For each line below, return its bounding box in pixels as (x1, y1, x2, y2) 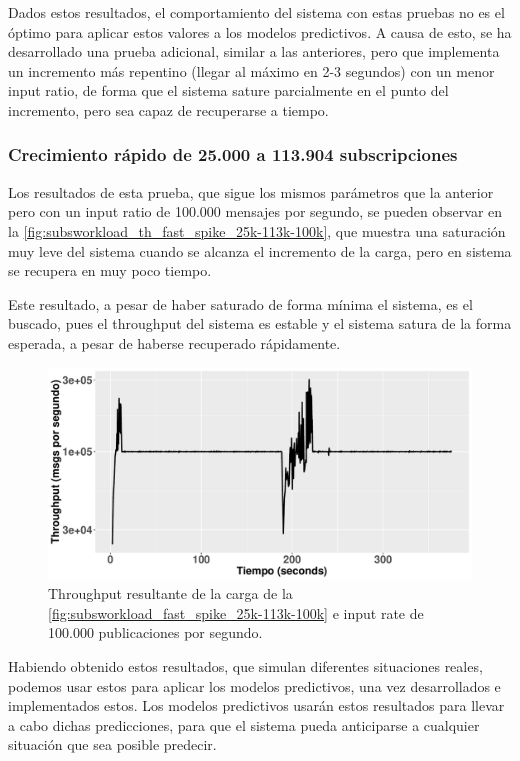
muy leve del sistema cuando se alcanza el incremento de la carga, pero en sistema (8, 240, 512, 261)
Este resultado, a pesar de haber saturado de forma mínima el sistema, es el (8, 293, 473, 314)
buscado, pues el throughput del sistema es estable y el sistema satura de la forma (8, 313, 512, 334)
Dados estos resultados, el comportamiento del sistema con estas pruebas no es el (8, 2, 505, 22)
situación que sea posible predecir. (8, 734, 217, 755)
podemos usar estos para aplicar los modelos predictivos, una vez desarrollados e (8, 675, 501, 696)
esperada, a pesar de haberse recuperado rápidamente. (8, 332, 341, 353)
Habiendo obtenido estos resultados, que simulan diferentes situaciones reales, (8, 655, 483, 676)
